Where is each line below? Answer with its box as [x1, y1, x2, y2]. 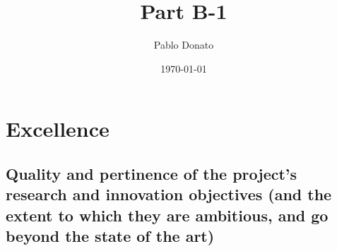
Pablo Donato [153, 37, 214, 52]
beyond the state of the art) [6, 225, 215, 247]
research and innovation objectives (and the [6, 183, 332, 205]
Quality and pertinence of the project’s [6, 162, 297, 184]
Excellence [6, 114, 110, 143]
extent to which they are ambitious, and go [6, 204, 329, 226]
